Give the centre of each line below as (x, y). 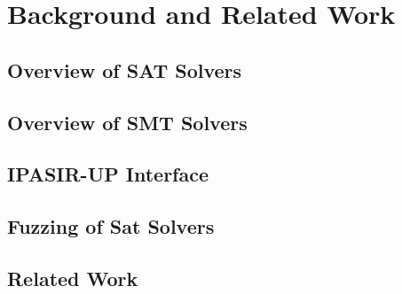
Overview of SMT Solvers (127, 122)
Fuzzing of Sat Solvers (111, 226)
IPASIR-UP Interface (108, 174)
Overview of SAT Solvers (125, 70)
